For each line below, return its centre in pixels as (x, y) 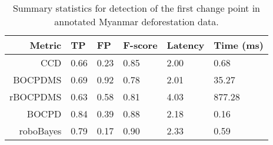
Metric (46, 45)
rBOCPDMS (36, 97)
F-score (140, 45)
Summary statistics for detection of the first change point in (136, 8)
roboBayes (40, 131)
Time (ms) (239, 45)
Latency (186, 45)
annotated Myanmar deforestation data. (136, 21)
